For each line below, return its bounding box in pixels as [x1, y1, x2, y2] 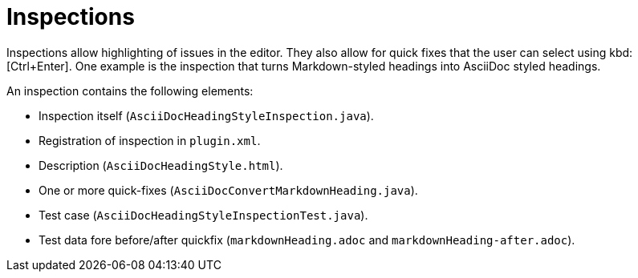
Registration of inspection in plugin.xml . [39, 133, 261, 147]
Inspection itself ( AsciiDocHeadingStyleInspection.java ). [39, 108, 374, 123]
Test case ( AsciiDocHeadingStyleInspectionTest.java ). [39, 207, 368, 222]
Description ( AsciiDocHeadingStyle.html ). [39, 158, 283, 172]
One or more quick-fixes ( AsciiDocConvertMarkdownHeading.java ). [39, 183, 418, 197]
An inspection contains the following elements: [6, 83, 254, 98]
